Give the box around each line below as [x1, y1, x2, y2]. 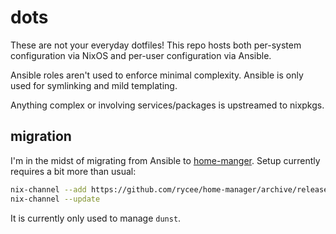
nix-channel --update [10, 194, 101, 204]
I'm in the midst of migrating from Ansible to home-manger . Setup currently [10, 154, 321, 166]
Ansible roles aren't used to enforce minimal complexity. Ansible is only [10, 69, 304, 81]
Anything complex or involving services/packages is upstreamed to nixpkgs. [10, 99, 325, 111]
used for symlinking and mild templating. [10, 79, 178, 91]
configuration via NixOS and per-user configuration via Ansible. [10, 49, 272, 61]
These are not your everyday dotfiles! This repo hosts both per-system [10, 39, 302, 51]
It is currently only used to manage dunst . [10, 212, 182, 224]
